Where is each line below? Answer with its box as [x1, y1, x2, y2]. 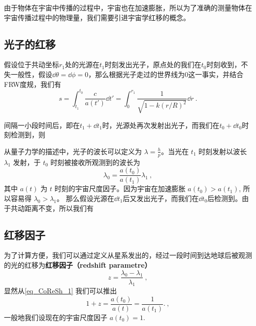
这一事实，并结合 [188, 69, 244, 79]
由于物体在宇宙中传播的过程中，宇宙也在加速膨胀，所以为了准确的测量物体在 [4, 2, 252, 12]
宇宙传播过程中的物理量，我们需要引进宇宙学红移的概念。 [4, 12, 190, 22]
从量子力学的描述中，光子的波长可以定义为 [4, 146, 142, 156]
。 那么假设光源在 [57, 193, 114, 203]
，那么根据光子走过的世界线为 [88, 69, 185, 79]
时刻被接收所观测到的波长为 [50, 157, 140, 167]
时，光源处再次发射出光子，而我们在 [102, 120, 220, 130]
